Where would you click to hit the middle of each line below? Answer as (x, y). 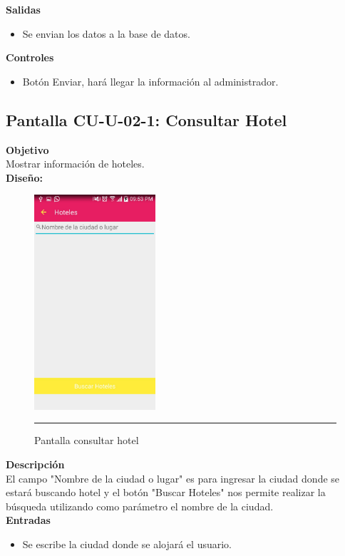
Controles (30, 57)
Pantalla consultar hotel (87, 440)
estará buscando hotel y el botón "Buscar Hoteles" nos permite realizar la (166, 492)
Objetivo (27, 149)
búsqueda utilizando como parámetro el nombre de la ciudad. (140, 506)
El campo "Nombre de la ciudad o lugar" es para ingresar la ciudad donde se (173, 478)
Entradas (28, 520)
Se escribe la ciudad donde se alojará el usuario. (127, 544)
